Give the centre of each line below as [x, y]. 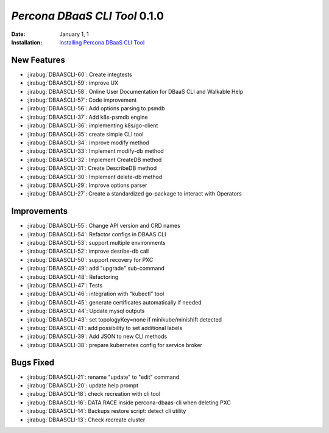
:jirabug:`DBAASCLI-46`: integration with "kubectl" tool [95, 294]
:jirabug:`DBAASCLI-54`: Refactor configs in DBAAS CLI [97, 234]
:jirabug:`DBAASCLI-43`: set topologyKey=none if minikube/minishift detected [124, 319]
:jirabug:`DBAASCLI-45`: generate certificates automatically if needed [114, 302]
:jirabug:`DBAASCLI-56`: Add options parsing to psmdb [96, 108]
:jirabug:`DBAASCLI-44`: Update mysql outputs [86, 311]
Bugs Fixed [33, 362]
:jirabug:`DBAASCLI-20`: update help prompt [83, 385]
